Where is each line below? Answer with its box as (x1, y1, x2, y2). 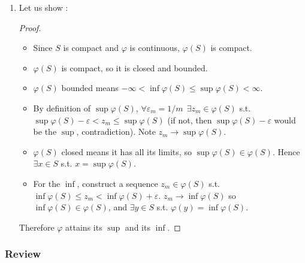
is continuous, (129, 41, 180, 54)
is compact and (63, 41, 119, 54)
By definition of (33, 101, 91, 114)
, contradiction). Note (76, 125, 156, 138)
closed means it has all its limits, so (61, 145, 192, 158)
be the (33, 125, 57, 138)
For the (33, 177, 61, 189)
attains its (65, 220, 102, 233)
